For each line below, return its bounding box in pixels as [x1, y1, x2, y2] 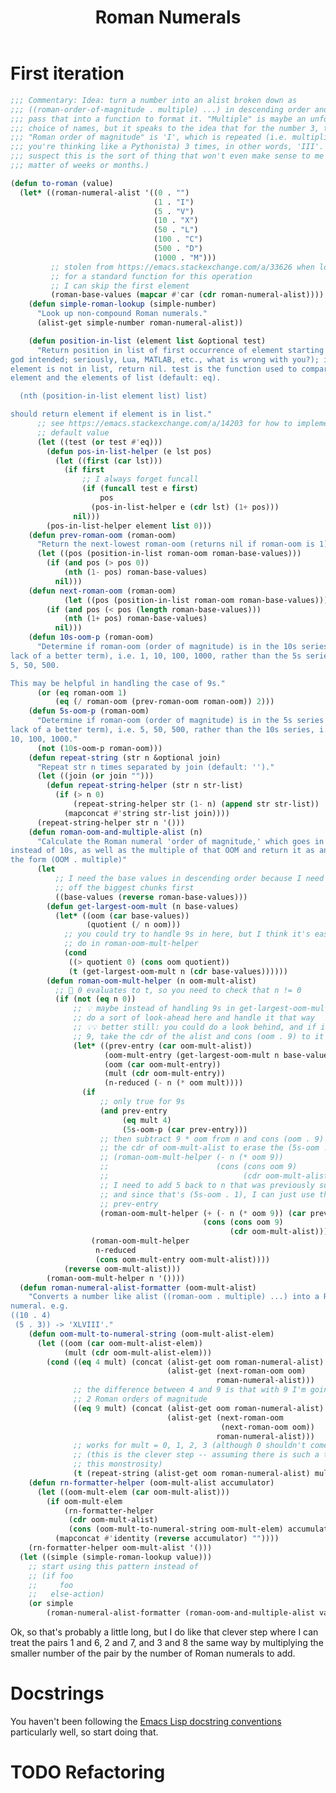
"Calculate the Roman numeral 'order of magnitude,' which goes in [36, 836, 325, 846]
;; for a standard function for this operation [50, 271, 253, 281]
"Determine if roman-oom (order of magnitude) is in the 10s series [36, 642, 329, 652]
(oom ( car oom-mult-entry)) [104, 1059, 222, 1070]
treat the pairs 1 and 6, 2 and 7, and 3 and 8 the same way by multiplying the [10, 1637, 324, 1649]
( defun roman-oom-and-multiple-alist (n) [28, 827, 203, 837]
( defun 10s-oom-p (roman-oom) [28, 632, 155, 643]
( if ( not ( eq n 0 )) [54, 994, 137, 1005]
